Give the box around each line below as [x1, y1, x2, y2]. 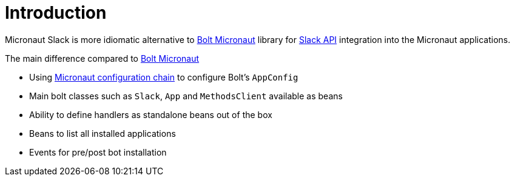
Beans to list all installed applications [29, 128, 176, 139]
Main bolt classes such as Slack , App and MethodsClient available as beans [29, 90, 343, 101]
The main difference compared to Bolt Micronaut [5, 53, 200, 64]
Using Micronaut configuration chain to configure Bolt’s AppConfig [29, 71, 298, 82]
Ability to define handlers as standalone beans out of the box [29, 109, 272, 120]
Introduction [5, 2, 107, 23]
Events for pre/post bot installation [29, 146, 167, 157]
